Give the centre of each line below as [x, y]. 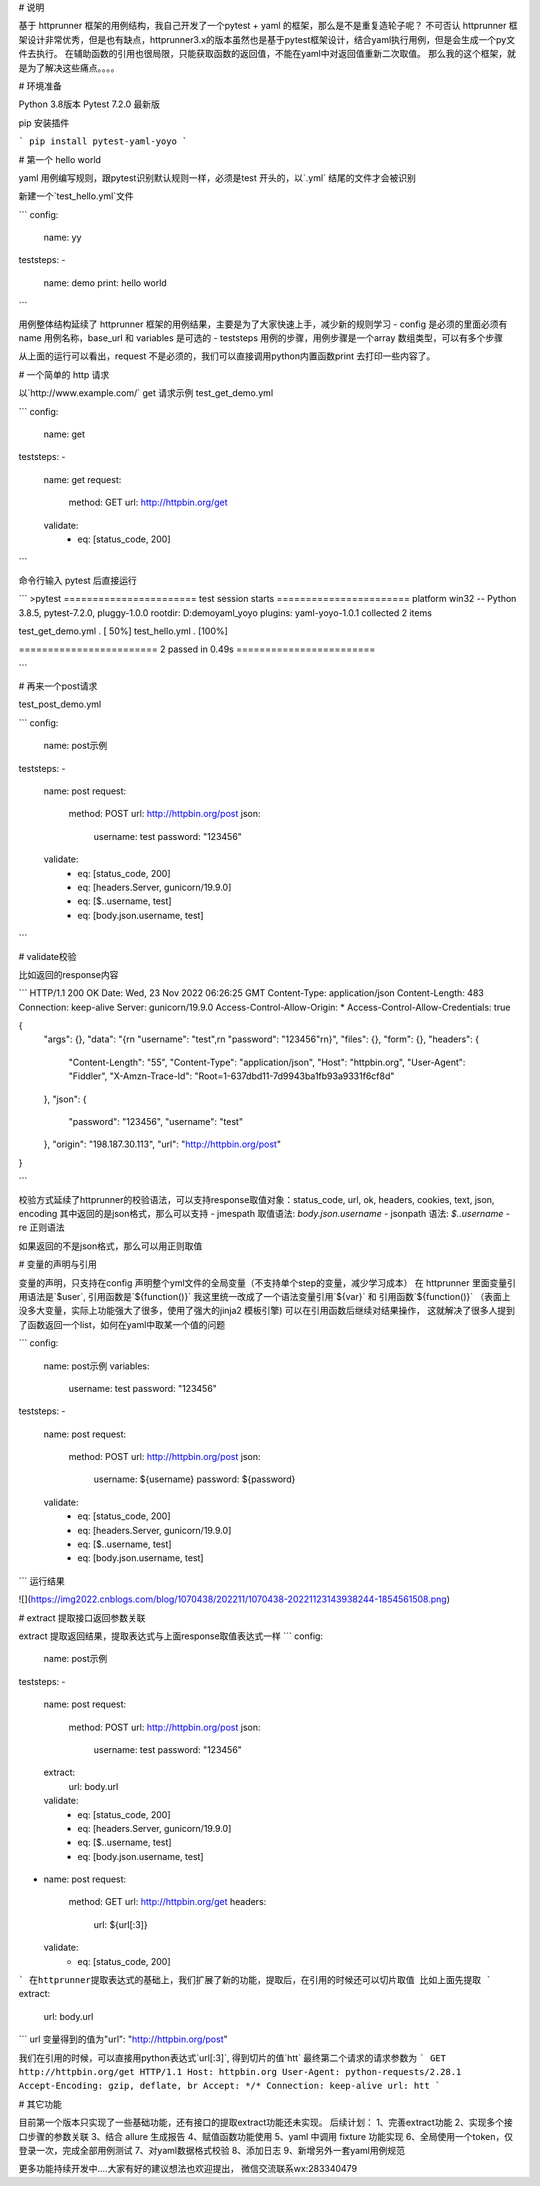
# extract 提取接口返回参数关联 [82, 1617]
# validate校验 [47, 956]
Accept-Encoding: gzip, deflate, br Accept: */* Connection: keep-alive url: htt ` [229, 2086]
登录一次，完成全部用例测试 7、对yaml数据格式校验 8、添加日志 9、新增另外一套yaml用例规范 [211, 2150]
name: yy [62, 237]
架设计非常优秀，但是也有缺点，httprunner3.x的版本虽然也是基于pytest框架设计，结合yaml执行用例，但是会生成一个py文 [266, 39]
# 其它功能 [40, 2104]
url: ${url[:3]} [121, 1924]
